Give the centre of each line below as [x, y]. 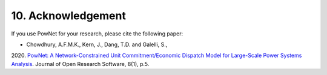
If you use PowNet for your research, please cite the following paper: [97, 34]
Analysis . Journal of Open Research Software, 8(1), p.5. [80, 64]
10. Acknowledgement [69, 16]
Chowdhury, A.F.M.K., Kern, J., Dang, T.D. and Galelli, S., [97, 44]
